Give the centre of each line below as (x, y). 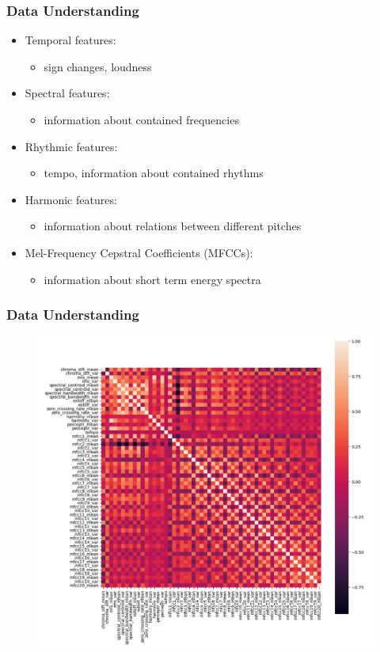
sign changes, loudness (98, 66)
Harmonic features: (71, 199)
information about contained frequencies (141, 119)
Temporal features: (70, 40)
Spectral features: (67, 93)
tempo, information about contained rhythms (154, 173)
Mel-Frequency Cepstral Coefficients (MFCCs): (139, 252)
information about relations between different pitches (173, 226)
